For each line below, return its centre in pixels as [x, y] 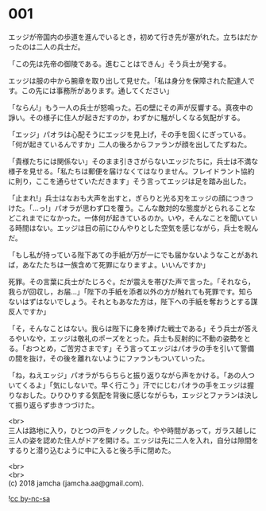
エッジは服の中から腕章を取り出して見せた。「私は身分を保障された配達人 [128, 80]
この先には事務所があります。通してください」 [97, 90]
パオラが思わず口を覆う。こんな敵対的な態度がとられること [151, 208]
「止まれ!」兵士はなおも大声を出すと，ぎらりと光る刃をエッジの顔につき [127, 198]
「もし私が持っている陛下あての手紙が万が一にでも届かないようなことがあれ [133, 255]
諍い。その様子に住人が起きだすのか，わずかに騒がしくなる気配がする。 [126, 117]
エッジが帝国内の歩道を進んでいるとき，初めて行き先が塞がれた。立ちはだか [133, 37]
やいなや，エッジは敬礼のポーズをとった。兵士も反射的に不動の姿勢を [129, 338]
